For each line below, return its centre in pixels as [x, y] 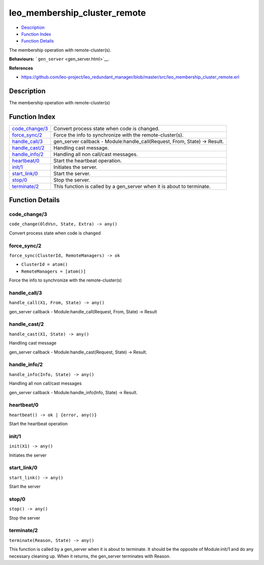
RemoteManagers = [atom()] [54, 271]
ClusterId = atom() [44, 265]
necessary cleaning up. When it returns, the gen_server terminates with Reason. [90, 556]
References [21, 68]
